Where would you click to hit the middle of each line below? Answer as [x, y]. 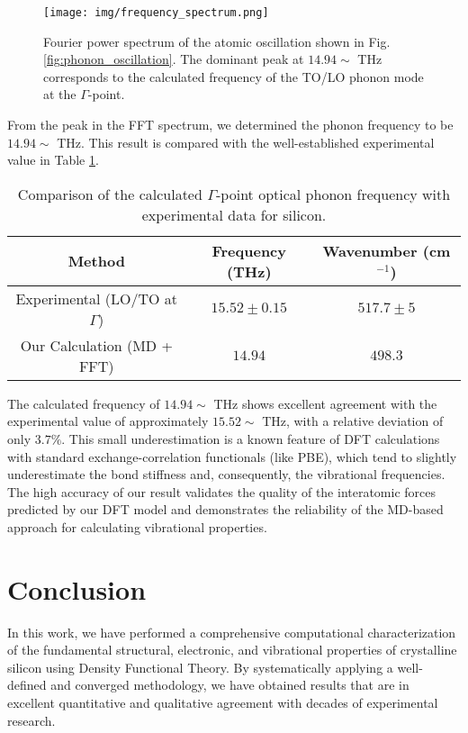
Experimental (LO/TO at [97, 298]
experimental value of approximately [108, 421]
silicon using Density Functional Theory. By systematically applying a [200, 667]
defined [27, 685]
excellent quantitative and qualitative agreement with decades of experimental [223, 703]
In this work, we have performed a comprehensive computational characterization [232, 632]
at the [60, 94]
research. [31, 720]
